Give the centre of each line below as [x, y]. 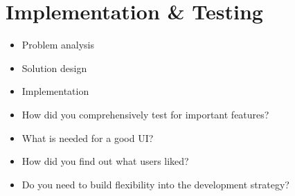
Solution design [54, 68]
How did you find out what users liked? [105, 161]
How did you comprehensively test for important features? [145, 114]
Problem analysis [58, 45]
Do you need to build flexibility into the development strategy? [155, 184]
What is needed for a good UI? [88, 137]
